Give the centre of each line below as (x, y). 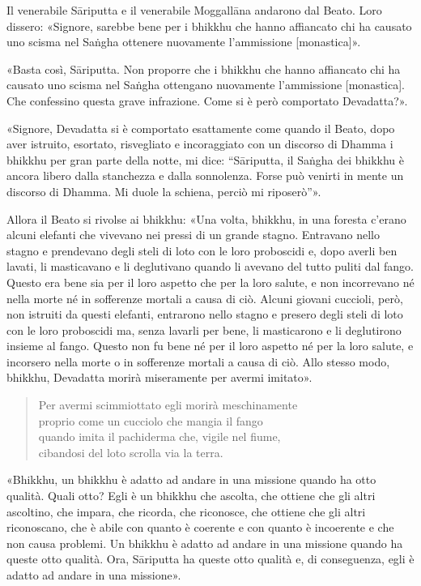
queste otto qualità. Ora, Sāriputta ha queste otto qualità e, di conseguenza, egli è (210, 559)
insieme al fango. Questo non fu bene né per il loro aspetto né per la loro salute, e (210, 346)
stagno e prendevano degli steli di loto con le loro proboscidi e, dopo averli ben (202, 250)
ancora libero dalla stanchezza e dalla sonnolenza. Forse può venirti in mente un (205, 175)
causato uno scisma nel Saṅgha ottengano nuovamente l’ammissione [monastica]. (206, 85)
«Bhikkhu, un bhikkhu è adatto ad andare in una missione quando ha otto (191, 479)
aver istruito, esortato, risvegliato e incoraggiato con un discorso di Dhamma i (200, 144)
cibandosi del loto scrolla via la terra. (131, 452)
